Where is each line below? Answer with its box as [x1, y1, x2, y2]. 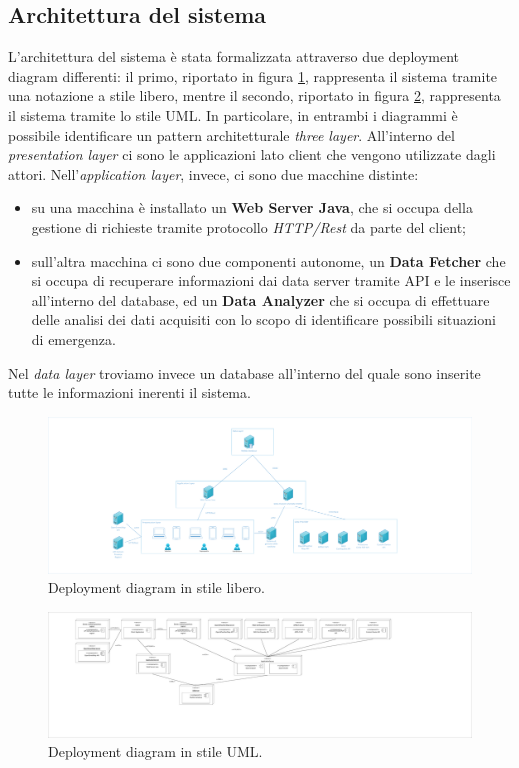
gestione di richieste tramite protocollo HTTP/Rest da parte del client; [31, 216, 467, 237]
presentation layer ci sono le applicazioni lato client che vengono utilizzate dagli [8, 144, 496, 165]
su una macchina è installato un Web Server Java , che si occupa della [31, 197, 473, 218]
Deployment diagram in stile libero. [48, 577, 265, 598]
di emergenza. [31, 328, 116, 349]
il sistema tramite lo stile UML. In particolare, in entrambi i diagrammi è [8, 104, 458, 125]
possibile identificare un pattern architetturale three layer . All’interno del [8, 124, 455, 145]
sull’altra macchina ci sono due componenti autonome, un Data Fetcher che [31, 250, 506, 271]
